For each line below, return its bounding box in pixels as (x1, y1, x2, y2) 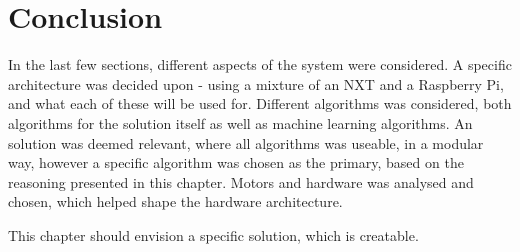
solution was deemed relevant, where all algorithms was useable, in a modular (8, 132, 484, 153)
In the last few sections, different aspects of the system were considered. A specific (8, 54, 512, 75)
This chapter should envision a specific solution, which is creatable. (8, 224, 419, 245)
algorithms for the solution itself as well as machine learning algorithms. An (8, 112, 473, 133)
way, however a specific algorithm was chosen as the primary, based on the (8, 152, 464, 173)
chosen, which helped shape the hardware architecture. (8, 191, 343, 212)
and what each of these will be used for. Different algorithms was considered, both (8, 93, 512, 114)
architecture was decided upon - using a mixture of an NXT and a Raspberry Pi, (8, 73, 504, 94)
